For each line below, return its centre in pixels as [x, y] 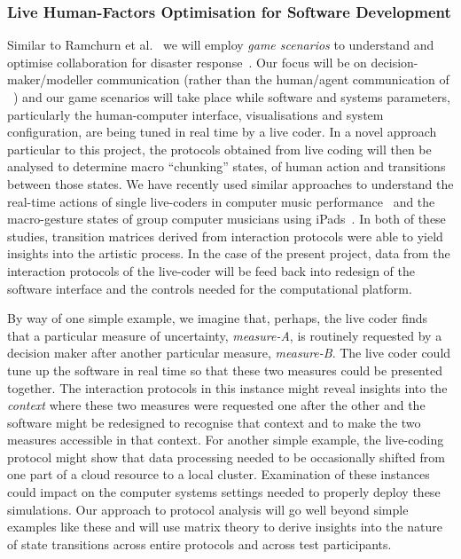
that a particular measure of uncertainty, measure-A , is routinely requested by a [225, 335]
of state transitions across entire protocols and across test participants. [199, 543]
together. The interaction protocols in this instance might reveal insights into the [227, 387]
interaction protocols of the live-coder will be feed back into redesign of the [211, 270]
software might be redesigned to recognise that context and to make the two [214, 422]
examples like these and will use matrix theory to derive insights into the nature [225, 527]
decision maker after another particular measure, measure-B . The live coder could [229, 353]
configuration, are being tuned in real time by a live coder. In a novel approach [222, 132]
